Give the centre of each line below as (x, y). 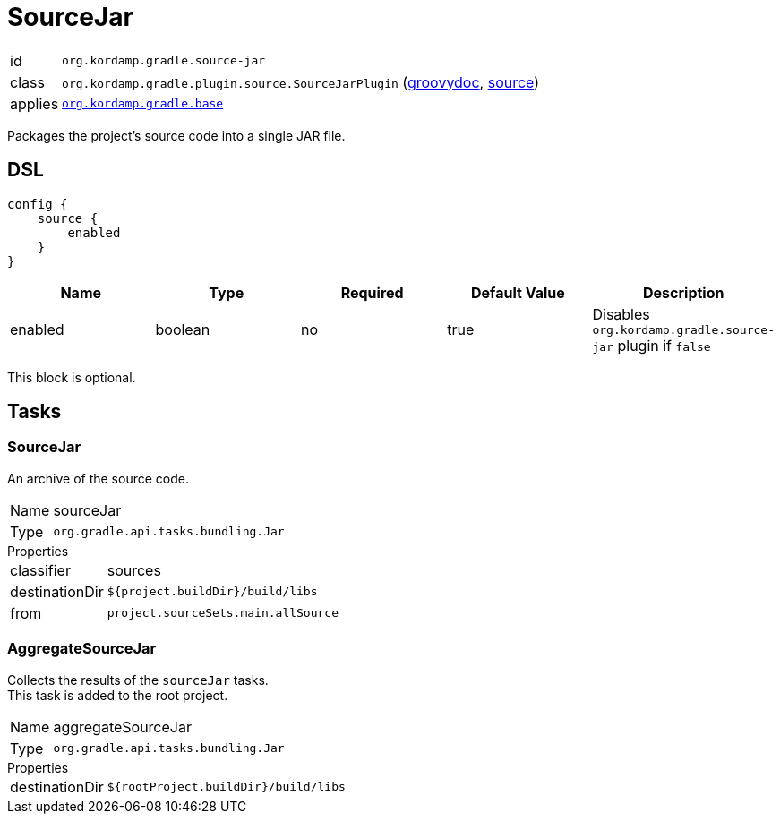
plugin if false (664, 345)
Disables (621, 314)
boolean (183, 330)
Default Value (518, 292)
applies (34, 103)
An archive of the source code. (98, 478)
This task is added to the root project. (118, 695)
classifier (40, 570)
